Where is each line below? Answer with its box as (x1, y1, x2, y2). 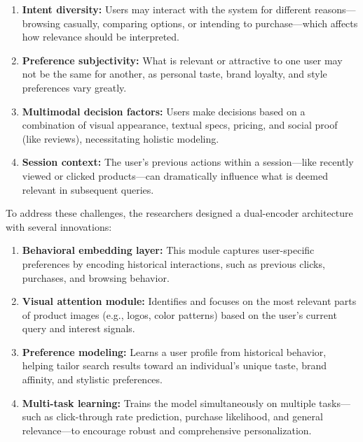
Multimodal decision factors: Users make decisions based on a (22, 104, 306, 118)
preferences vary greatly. (22, 80, 127, 94)
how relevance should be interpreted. (22, 29, 179, 44)
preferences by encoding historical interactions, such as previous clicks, (22, 256, 325, 271)
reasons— (314, 2, 356, 16)
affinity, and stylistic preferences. (22, 372, 163, 387)
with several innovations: (6, 219, 112, 234)
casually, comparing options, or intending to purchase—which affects (63, 15, 358, 30)
